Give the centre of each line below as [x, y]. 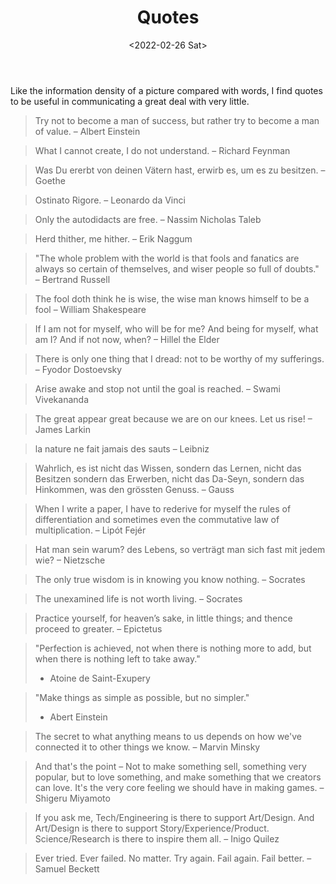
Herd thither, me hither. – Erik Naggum [113, 238]
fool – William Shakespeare [90, 309]
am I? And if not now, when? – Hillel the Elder [127, 339]
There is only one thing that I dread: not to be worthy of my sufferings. [179, 358]
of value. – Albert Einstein [87, 131]
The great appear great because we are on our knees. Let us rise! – [173, 418]
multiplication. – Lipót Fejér [90, 530]
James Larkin [63, 429]
